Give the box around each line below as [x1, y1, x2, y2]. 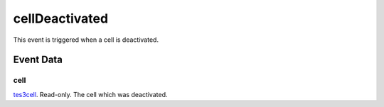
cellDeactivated [13, 11, 109, 26]
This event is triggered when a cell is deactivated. [13, 35, 159, 44]
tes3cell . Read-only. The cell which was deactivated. [13, 90, 168, 98]
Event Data [13, 54, 63, 66]
